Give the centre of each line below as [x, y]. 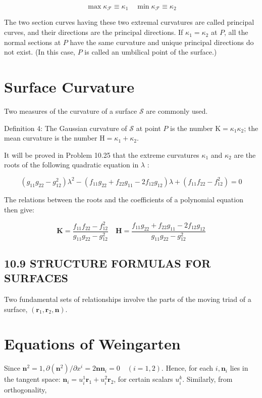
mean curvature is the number [51, 138]
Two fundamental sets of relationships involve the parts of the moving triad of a [128, 299]
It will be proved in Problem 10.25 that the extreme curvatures [102, 154]
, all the [236, 32]
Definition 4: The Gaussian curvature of [66, 128]
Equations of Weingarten [92, 344]
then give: [19, 209]
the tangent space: [32, 379]
